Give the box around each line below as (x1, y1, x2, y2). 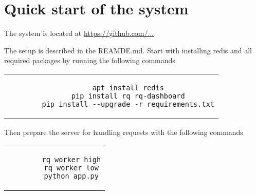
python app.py (44, 171, 99, 180)
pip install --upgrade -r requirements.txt (42, 100, 215, 108)
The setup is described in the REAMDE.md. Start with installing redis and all (4, 45, 252, 55)
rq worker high (42, 155, 101, 164)
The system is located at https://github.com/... (4, 28, 154, 38)
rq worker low (44, 163, 99, 172)
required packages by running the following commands (4, 55, 175, 66)
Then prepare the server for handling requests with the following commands (4, 126, 243, 137)
